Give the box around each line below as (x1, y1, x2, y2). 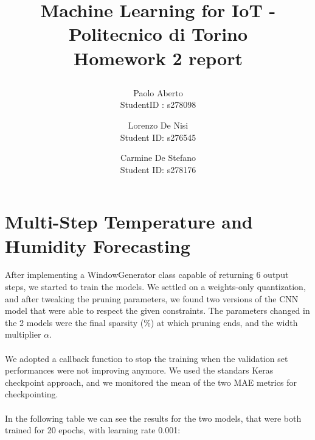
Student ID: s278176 (120, 163, 196, 176)
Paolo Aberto (133, 86, 183, 99)
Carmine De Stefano (120, 151, 196, 164)
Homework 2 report (74, 45, 243, 70)
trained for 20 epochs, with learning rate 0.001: (5, 424, 181, 436)
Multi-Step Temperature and (5, 209, 253, 234)
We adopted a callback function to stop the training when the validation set (5, 352, 288, 364)
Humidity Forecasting (5, 233, 190, 258)
